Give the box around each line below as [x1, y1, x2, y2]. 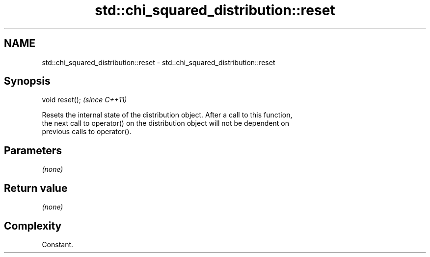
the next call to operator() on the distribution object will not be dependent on [42, 119, 290, 128]
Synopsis [4, 75, 51, 88]
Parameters [4, 144, 62, 157]
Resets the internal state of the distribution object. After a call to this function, [42, 111, 293, 119]
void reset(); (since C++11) [42, 95, 127, 104]
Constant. [42, 240, 74, 249]
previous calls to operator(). [42, 127, 132, 136]
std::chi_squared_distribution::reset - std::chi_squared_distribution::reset [42, 58, 275, 67]
